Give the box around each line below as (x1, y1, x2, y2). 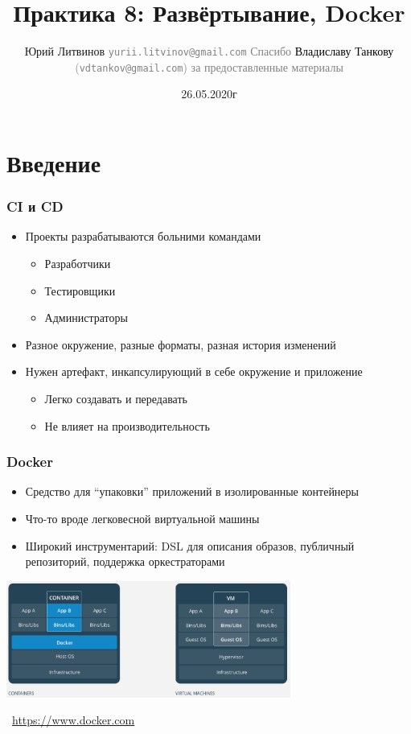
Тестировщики (44, 282, 116, 299)
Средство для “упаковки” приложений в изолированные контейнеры (25, 483, 359, 500)
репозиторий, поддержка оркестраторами (25, 553, 225, 570)
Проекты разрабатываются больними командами (25, 228, 261, 245)
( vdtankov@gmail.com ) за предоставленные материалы (75, 58, 343, 75)
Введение (6, 146, 101, 179)
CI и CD (6, 196, 64, 216)
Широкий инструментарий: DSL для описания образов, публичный (25, 537, 355, 554)
